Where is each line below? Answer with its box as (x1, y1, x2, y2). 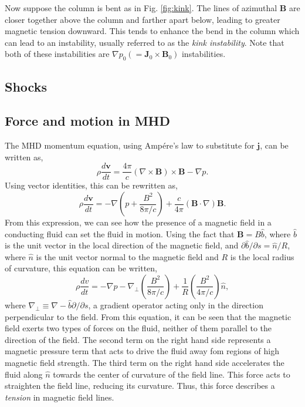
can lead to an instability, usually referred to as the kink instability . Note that (5, 36, 284, 48)
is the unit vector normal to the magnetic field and (36, 250, 219, 263)
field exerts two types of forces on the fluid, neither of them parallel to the (5, 322, 272, 334)
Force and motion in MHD (5, 112, 171, 130)
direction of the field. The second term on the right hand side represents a (5, 333, 271, 345)
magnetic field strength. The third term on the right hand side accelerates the (5, 356, 284, 368)
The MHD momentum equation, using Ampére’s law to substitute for (5, 139, 255, 152)
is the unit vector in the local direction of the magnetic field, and (5, 239, 239, 251)
